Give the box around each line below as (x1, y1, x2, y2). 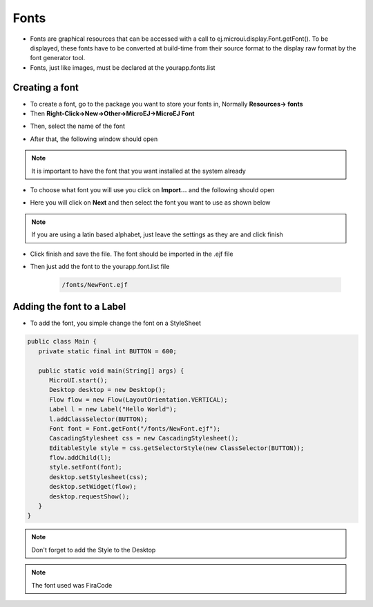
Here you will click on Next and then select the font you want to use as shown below (30, 198, 271, 207)
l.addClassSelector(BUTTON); (49, 415, 148, 423)
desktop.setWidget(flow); (49, 483, 137, 491)
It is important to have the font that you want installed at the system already (31, 167, 247, 175)
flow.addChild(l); (49, 454, 112, 462)
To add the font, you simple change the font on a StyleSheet (30, 319, 202, 328)
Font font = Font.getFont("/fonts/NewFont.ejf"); (49, 424, 221, 432)
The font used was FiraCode (31, 581, 113, 589)
